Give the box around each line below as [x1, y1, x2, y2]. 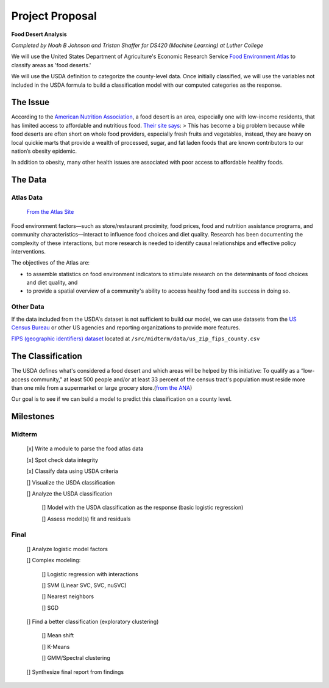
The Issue [11, 97, 50, 108]
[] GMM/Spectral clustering [41, 654, 111, 662]
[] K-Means [41, 643, 70, 650]
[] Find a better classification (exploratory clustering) [26, 618, 159, 626]
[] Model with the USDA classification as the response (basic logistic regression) [41, 504, 244, 511]
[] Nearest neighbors [41, 593, 94, 600]
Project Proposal [11, 9, 97, 23]
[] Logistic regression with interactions [41, 570, 138, 577]
